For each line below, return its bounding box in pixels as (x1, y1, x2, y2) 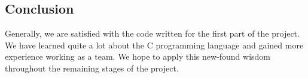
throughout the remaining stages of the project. (5, 61, 179, 74)
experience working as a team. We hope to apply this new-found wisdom (5, 50, 271, 63)
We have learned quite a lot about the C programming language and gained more (5, 38, 304, 51)
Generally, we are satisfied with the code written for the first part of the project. (5, 27, 300, 40)
